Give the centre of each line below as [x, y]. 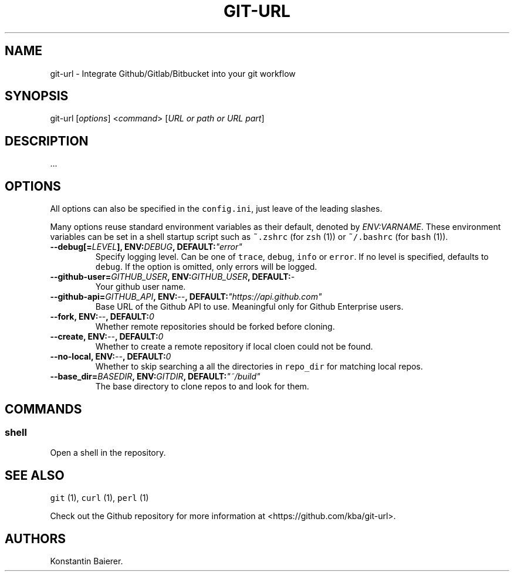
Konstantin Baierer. [87, 561]
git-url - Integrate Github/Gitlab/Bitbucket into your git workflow [173, 73]
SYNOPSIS [37, 96]
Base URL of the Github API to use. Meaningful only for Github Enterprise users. [249, 307]
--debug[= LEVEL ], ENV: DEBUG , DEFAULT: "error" [146, 247]
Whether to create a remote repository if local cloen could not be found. [234, 347]
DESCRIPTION [47, 141]
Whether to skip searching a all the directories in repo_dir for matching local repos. [259, 367]
